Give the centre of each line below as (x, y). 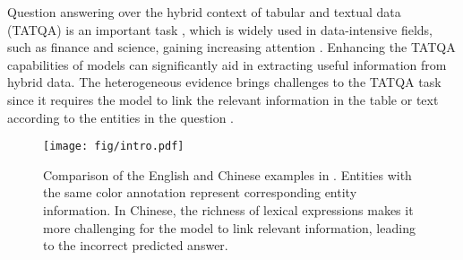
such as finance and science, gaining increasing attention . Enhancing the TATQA (231, 47)
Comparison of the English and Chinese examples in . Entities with (227, 174)
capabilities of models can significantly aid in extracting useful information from (227, 64)
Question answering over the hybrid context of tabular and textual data (204, 12)
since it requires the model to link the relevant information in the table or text (223, 99)
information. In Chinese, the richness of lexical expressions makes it (228, 210)
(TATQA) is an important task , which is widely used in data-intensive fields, (220, 29)
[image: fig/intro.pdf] (114, 147)
